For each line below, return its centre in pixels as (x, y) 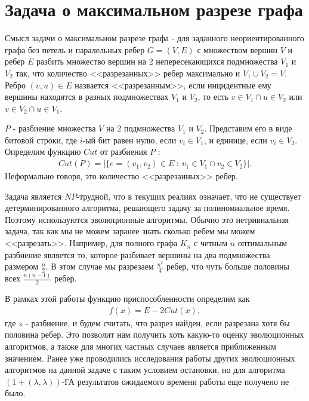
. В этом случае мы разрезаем (100, 266)
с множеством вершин (237, 49)
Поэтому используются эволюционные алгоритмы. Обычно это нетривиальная (147, 219)
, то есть (213, 97)
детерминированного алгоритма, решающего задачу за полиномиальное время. (147, 208)
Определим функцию (43, 151)
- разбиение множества (54, 128)
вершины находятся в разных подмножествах (87, 97)
